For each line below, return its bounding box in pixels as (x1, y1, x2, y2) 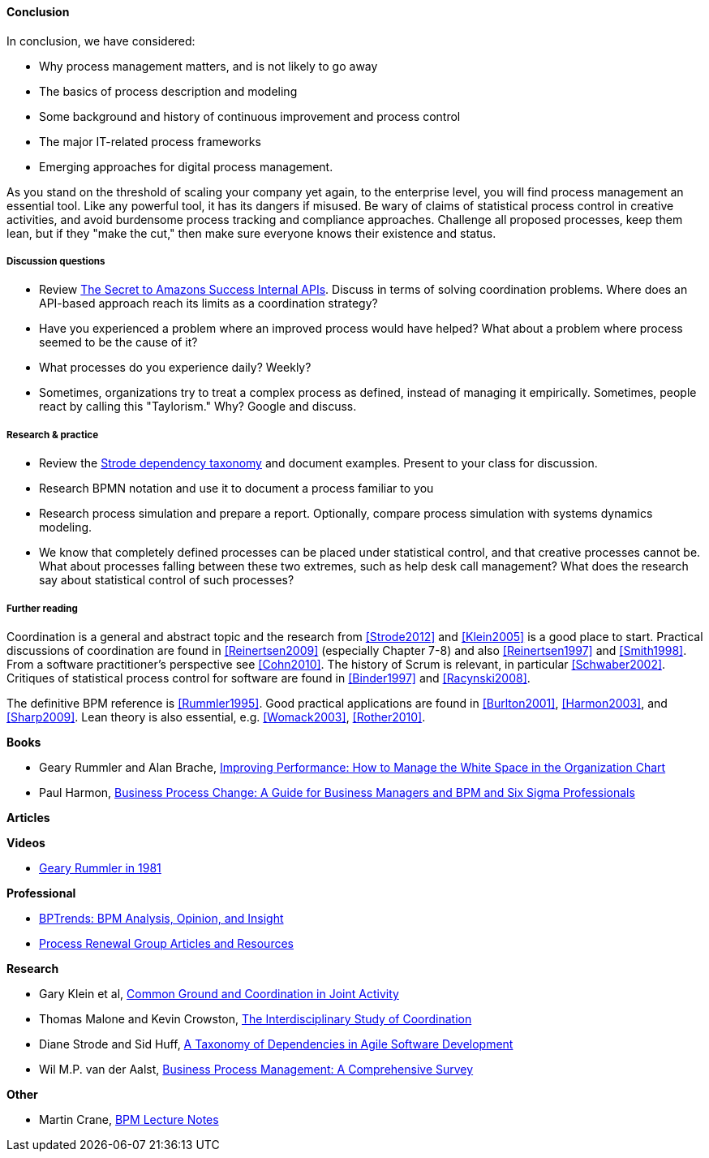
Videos (6, 835, 45, 850)
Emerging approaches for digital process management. (39, 159, 333, 174)
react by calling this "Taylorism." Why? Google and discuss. (39, 399, 357, 414)
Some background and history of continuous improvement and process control (39, 109, 461, 123)
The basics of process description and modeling (39, 84, 298, 98)
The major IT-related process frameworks (39, 134, 261, 149)
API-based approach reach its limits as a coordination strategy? (39, 296, 378, 311)
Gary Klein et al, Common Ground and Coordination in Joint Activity (39, 986, 399, 1001)
